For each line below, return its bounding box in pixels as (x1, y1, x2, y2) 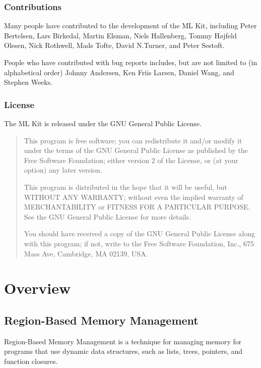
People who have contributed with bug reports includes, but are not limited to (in (4, 57, 257, 67)
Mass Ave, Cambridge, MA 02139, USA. (24, 248, 148, 258)
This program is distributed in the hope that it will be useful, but (24, 181, 227, 192)
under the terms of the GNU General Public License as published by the (24, 145, 248, 155)
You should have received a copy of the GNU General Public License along (24, 228, 255, 239)
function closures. (4, 355, 58, 366)
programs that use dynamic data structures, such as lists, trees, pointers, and (4, 346, 243, 356)
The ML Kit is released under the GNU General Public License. (4, 118, 202, 128)
